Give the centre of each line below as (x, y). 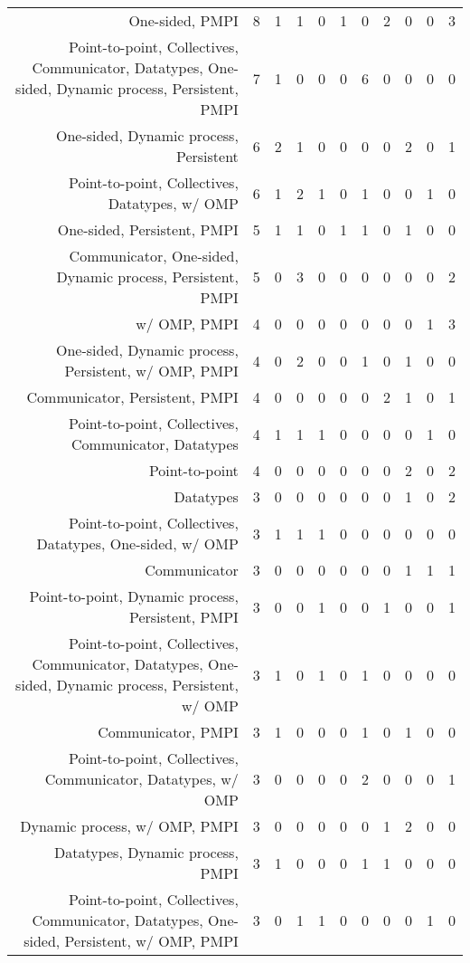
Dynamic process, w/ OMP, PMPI (129, 826)
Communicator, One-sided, (154, 256)
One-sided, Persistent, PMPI (148, 229)
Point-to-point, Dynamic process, (134, 596)
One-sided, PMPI (183, 20)
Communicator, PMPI (168, 732)
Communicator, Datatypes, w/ (141, 779)
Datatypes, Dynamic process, (146, 852)
